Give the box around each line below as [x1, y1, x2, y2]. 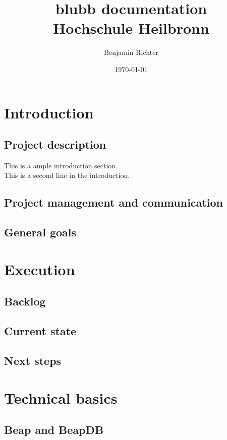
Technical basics [4, 387, 118, 408]
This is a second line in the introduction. [4, 170, 130, 180]
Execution [4, 259, 75, 279]
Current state [4, 323, 77, 339]
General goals [4, 224, 77, 240]
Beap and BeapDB [4, 422, 104, 437]
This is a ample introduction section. [4, 160, 118, 170]
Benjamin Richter [104, 47, 158, 57]
